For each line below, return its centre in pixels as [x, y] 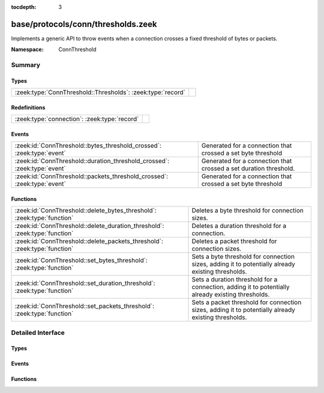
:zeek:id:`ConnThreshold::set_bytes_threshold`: [81, 260]
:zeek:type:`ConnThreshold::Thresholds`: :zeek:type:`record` [100, 92]
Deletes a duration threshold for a [239, 226]
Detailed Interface [38, 332]
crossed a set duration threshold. [248, 169]
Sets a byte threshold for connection [243, 257]
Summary [26, 65]
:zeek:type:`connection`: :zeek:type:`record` [77, 119]
